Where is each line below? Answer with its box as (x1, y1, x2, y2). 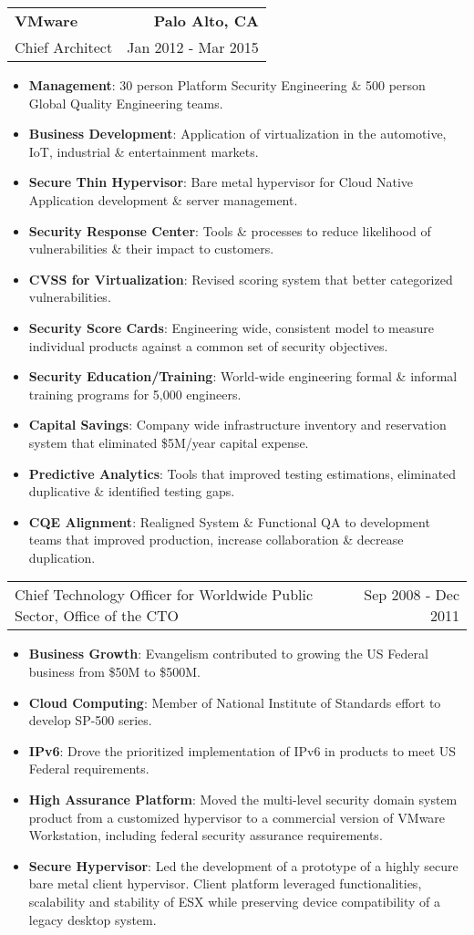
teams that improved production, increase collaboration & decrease (28, 530, 404, 549)
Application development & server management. (28, 190, 298, 209)
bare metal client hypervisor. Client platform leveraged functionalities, (28, 874, 422, 893)
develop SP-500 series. (28, 711, 152, 730)
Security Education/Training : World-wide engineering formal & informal (28, 367, 458, 386)
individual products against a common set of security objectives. (28, 336, 388, 355)
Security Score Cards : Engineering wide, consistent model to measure (28, 317, 434, 337)
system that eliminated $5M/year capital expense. (28, 432, 309, 452)
